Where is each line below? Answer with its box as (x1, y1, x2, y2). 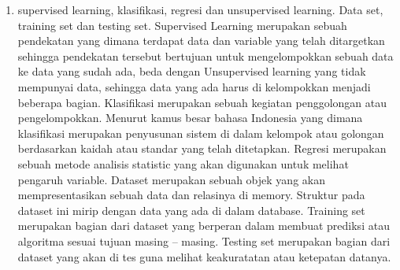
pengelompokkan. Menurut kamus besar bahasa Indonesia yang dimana (17, 109, 363, 126)
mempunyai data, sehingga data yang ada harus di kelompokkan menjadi (17, 78, 371, 94)
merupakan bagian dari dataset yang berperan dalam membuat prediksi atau (17, 217, 390, 234)
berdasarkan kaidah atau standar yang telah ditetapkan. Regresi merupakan (17, 140, 387, 157)
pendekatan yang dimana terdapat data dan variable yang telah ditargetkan (17, 32, 385, 49)
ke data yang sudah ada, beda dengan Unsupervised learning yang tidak (17, 63, 366, 80)
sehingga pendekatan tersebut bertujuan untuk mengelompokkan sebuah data (17, 47, 394, 64)
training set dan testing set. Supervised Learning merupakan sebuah (17, 17, 347, 33)
